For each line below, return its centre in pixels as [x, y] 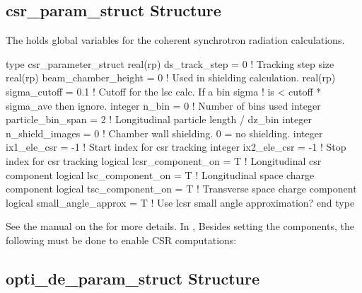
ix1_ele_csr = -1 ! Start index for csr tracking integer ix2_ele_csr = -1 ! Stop [176, 147]
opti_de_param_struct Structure [133, 278]
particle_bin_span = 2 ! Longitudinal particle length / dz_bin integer [159, 119]
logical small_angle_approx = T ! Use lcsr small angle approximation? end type [180, 202]
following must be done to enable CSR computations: [121, 240]
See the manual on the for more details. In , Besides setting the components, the [180, 226]
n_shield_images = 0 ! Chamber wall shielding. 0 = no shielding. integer [164, 133]
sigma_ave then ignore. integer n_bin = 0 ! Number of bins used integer [163, 105]
